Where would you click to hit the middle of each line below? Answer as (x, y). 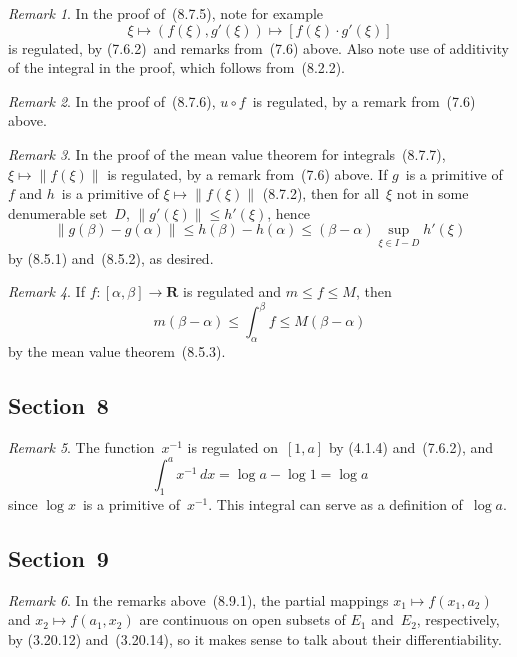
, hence (289, 212)
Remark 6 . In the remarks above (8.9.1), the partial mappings (198, 599)
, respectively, (458, 619)
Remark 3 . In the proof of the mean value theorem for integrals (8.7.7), (227, 153)
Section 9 (58, 557)
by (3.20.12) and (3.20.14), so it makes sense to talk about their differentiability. (255, 638)
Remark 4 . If (46, 291)
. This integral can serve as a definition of (335, 503)
